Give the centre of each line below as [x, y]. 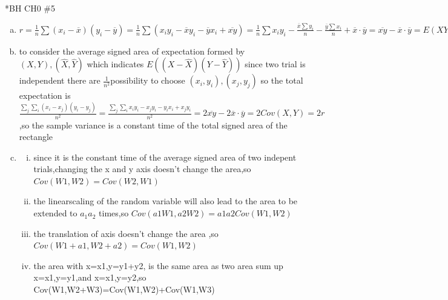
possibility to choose [148, 80]
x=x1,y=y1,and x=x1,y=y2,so [90, 277]
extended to [55, 213]
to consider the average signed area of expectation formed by [132, 51]
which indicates [115, 64]
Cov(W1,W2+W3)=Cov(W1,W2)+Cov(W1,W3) [124, 289]
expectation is [45, 95]
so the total [282, 80]
